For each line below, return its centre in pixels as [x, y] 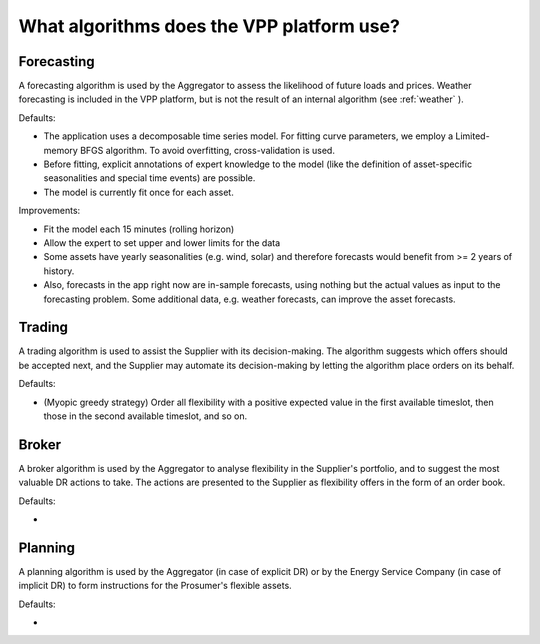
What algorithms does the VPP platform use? [209, 26]
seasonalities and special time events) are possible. [149, 178]
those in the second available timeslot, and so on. [145, 416]
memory [61, 150]
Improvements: [49, 211]
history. [59, 271]
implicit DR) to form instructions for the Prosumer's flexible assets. [155, 586]
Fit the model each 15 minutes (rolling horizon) [139, 229]
